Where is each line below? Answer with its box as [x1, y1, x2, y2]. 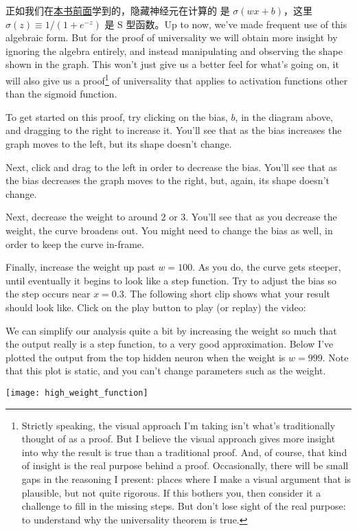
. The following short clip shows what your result [124, 286, 330, 301]
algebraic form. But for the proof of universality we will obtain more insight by [5, 30, 338, 45]
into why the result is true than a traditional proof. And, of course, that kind [21, 444, 347, 459]
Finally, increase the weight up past [5, 260, 155, 274]
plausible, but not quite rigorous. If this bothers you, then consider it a [21, 485, 321, 499]
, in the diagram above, [235, 109, 333, 124]
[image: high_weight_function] [5, 387, 148, 398]
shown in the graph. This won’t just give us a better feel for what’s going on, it [5, 57, 339, 71]
